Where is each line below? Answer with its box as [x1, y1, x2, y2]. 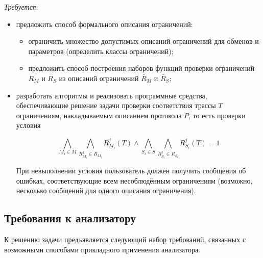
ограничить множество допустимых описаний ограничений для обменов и [28, 36, 259, 46]
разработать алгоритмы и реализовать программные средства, [16, 90, 207, 100]
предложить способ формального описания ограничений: [16, 18, 193, 29]
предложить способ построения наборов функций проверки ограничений [28, 63, 255, 73]
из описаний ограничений [59, 72, 139, 83]
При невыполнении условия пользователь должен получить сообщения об [16, 165, 246, 176]
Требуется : [4, 2, 38, 12]
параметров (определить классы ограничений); [28, 45, 174, 56]
